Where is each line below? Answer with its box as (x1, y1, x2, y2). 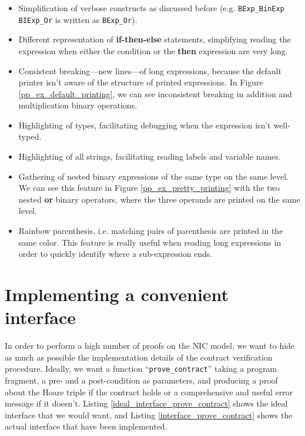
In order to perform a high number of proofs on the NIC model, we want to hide (5, 339, 295, 352)
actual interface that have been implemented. (5, 420, 167, 432)
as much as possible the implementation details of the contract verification (5, 351, 273, 363)
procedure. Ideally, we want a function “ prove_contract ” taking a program (5, 362, 277, 375)
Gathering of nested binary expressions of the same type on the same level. (18, 170, 289, 182)
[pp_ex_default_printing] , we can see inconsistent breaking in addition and (18, 87, 292, 100)
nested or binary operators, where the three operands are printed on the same (18, 193, 300, 205)
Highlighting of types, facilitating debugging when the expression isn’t (18, 118, 271, 131)
